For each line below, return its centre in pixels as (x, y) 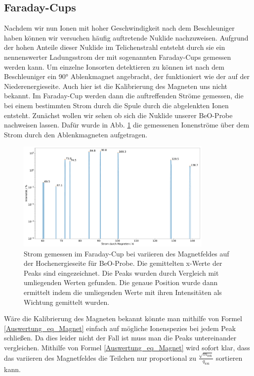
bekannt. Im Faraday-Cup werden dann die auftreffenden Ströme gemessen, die (124, 96)
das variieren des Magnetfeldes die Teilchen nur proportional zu (100, 357)
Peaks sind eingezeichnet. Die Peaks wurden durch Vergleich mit (121, 272)
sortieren (229, 357)
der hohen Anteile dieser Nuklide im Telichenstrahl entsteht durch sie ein (115, 47)
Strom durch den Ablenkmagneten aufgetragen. (76, 134)
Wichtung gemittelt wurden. (67, 302)
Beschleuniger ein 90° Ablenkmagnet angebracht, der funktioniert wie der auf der (127, 76)
